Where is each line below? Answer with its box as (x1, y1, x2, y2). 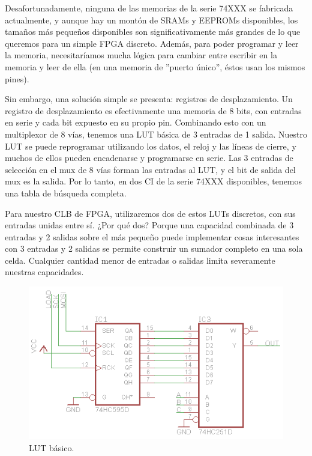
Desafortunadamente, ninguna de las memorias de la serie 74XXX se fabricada (5, 2, 293, 14)
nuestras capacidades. (5, 266, 84, 278)
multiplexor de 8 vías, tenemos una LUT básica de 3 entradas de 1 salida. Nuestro (5, 127, 307, 140)
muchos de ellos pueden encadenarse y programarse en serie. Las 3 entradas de (5, 151, 293, 164)
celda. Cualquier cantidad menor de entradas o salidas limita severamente (5, 254, 275, 266)
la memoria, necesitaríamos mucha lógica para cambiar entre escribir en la (5, 49, 277, 61)
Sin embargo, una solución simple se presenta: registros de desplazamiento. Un (5, 93, 293, 105)
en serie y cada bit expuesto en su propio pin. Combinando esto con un (5, 116, 266, 129)
